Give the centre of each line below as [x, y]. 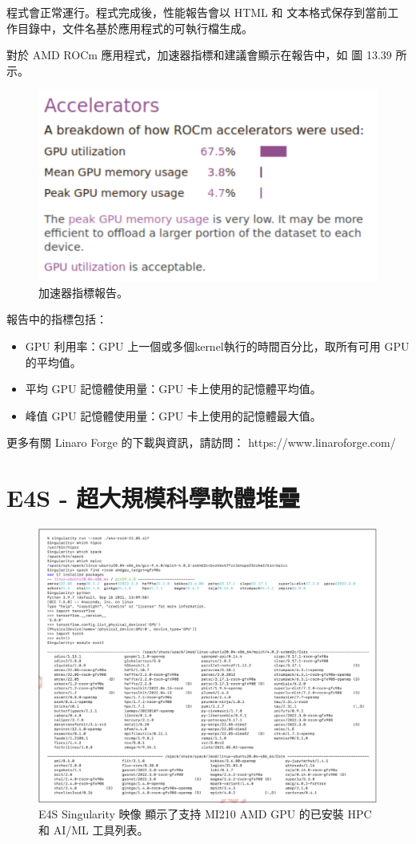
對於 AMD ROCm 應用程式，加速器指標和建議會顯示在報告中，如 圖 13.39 [199, 55]
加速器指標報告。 [83, 292]
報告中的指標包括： [57, 319]
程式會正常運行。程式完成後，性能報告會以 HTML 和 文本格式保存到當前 [197, 12]
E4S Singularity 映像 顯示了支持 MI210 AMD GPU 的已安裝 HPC [205, 814]
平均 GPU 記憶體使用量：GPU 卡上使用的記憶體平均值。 [173, 389]
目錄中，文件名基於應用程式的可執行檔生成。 [135, 28]
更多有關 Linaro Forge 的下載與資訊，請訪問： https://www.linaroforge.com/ [201, 442]
